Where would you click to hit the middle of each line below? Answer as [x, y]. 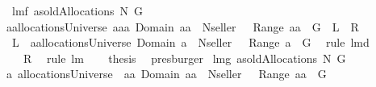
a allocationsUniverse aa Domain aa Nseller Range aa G [167, 74]
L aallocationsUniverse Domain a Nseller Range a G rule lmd [190, 42]
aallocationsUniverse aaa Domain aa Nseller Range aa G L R [183, 26]
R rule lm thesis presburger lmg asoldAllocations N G [184, 58]
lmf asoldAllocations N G [77, 10]
